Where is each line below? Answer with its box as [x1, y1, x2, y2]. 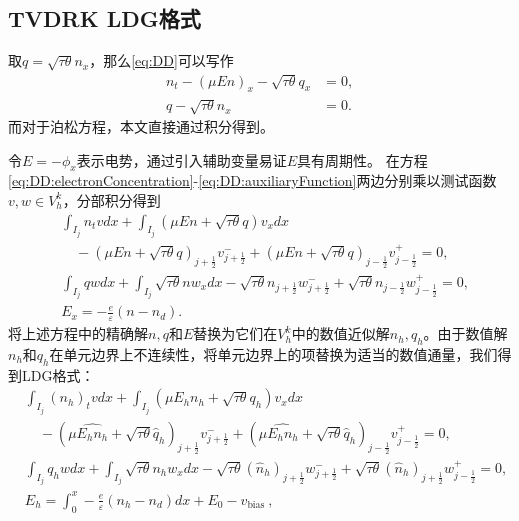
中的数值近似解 [291, 323, 390, 344]
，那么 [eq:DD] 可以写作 [89, 50, 234, 71]
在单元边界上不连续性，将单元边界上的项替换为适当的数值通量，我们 [49, 343, 498, 364]
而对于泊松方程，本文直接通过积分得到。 [8, 115, 274, 136]
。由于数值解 [423, 323, 508, 344]
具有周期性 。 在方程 [297, 149, 428, 170]
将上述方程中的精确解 [8, 323, 148, 344]
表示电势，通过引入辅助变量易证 [76, 149, 287, 170]
